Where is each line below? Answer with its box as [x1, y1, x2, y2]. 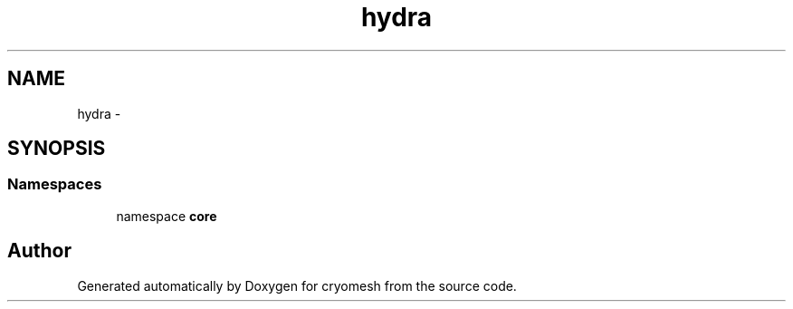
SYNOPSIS [7, 137, 106, 160]
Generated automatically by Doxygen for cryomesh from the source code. [77, 277, 517, 294]
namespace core [116, 208, 217, 224]
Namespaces [7, 175, 102, 194]
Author [7, 239, 72, 263]
